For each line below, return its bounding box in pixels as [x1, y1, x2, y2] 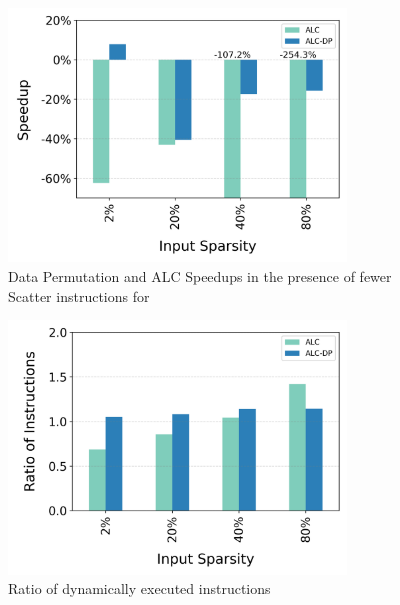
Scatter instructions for [8, 285, 150, 306]
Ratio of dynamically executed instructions [8, 578, 271, 599]
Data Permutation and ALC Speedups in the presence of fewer [8, 265, 392, 286]
